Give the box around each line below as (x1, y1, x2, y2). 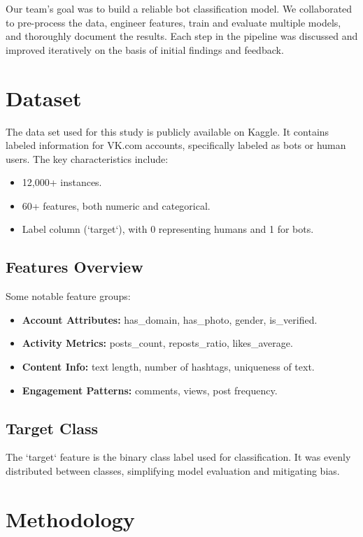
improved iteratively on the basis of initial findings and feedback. (6, 42, 284, 57)
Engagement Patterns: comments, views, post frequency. (22, 382, 278, 397)
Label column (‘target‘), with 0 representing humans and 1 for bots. (22, 222, 314, 236)
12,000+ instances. (22, 175, 102, 189)
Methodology (6, 504, 135, 533)
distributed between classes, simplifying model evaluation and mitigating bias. (6, 464, 340, 478)
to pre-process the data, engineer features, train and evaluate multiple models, (6, 15, 341, 29)
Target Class (6, 417, 99, 438)
